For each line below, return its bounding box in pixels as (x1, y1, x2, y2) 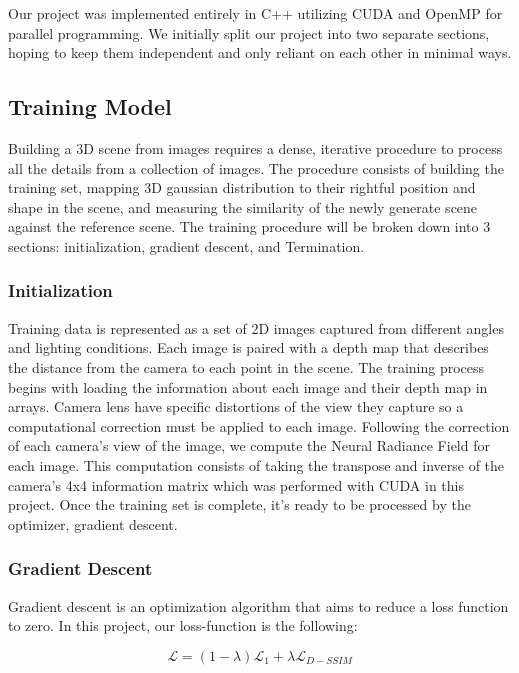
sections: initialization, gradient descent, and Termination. (8, 235, 365, 256)
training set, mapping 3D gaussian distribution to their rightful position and (8, 177, 476, 198)
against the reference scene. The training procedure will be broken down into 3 (8, 216, 491, 237)
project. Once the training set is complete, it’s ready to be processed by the (8, 494, 471, 515)
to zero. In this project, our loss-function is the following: (8, 615, 358, 636)
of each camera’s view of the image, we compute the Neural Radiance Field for (8, 435, 490, 456)
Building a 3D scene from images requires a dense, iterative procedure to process (8, 137, 503, 158)
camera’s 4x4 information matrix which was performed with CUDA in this (8, 474, 465, 495)
